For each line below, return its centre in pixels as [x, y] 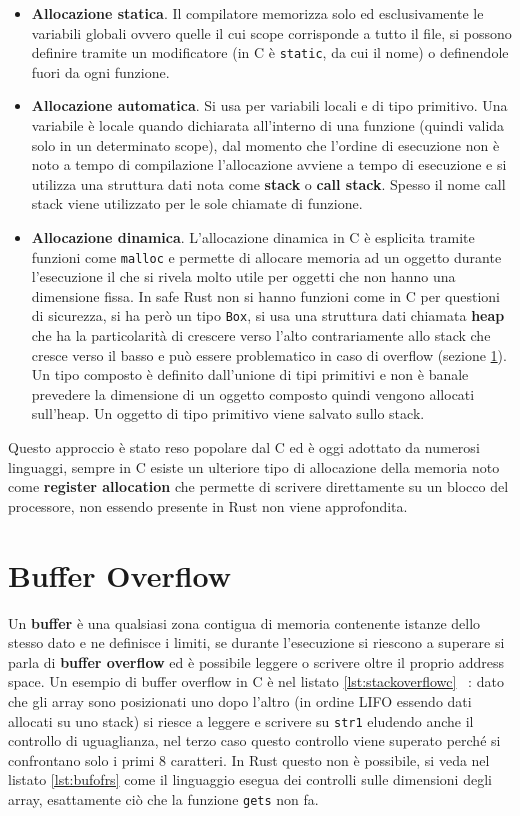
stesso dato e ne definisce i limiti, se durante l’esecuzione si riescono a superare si [256, 642]
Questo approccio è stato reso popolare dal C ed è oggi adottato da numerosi [244, 447]
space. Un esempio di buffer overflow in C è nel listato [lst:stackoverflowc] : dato [256, 681]
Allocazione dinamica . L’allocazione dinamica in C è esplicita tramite [253, 237]
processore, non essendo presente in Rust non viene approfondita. [208, 505]
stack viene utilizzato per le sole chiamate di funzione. [197, 203]
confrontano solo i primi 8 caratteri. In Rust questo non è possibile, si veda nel [249, 759]
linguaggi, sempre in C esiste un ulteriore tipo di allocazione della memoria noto [254, 466]
